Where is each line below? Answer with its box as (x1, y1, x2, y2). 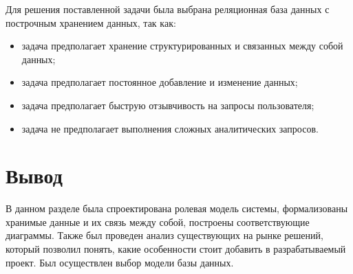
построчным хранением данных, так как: (6, 15, 176, 30)
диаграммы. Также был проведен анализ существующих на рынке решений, (6, 228, 323, 242)
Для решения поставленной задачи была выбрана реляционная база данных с (6, 2, 330, 16)
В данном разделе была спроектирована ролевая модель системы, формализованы (6, 201, 348, 216)
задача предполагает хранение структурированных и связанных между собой (21, 38, 343, 53)
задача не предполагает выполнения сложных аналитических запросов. (21, 121, 319, 135)
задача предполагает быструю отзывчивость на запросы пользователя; (21, 98, 314, 112)
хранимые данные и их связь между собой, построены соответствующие (6, 214, 310, 229)
